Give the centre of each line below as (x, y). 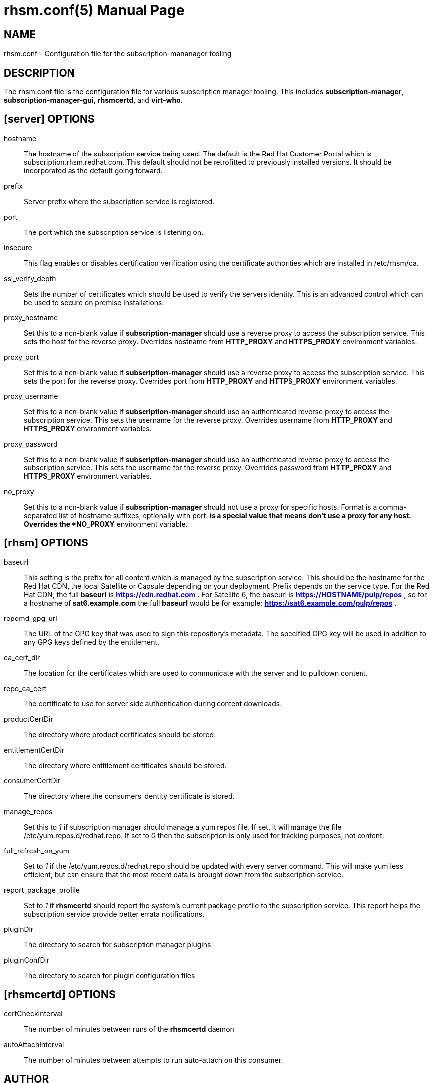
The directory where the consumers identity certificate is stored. (129, 796)
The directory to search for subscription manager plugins (117, 944)
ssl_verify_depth (30, 278)
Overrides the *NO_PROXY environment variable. (106, 524)
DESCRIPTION (39, 73)
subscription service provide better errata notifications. (114, 914)
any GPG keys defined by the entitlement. (92, 642)
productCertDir (29, 719)
